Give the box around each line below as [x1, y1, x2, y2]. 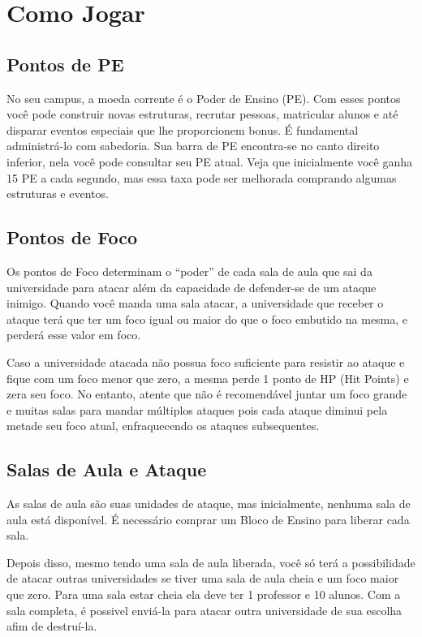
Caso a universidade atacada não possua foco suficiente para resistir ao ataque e [6, 353, 405, 370]
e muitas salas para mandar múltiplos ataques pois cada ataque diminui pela [6, 401, 388, 418]
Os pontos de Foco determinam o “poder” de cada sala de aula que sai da [6, 262, 372, 279]
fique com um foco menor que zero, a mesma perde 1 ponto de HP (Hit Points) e [6, 369, 409, 386]
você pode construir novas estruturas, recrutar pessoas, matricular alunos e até [6, 105, 398, 123]
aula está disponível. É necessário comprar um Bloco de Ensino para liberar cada [6, 510, 410, 527]
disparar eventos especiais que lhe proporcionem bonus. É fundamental [6, 121, 359, 138]
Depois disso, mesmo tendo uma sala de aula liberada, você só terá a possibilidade [6, 553, 416, 570]
